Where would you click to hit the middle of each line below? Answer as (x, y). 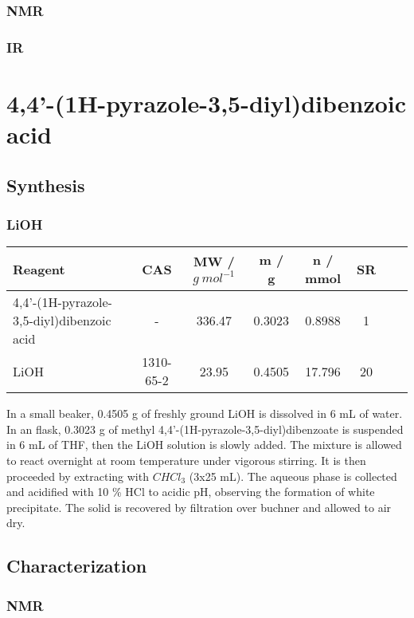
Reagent (39, 269)
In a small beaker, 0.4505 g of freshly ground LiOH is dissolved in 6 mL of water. (205, 413)
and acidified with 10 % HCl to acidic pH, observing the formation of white (191, 492)
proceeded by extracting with (78, 476)
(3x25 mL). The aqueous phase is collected (293, 476)
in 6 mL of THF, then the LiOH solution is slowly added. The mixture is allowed (204, 445)
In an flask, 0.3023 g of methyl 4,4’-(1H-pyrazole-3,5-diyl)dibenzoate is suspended (205, 429)
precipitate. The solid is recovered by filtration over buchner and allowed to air (199, 507)
